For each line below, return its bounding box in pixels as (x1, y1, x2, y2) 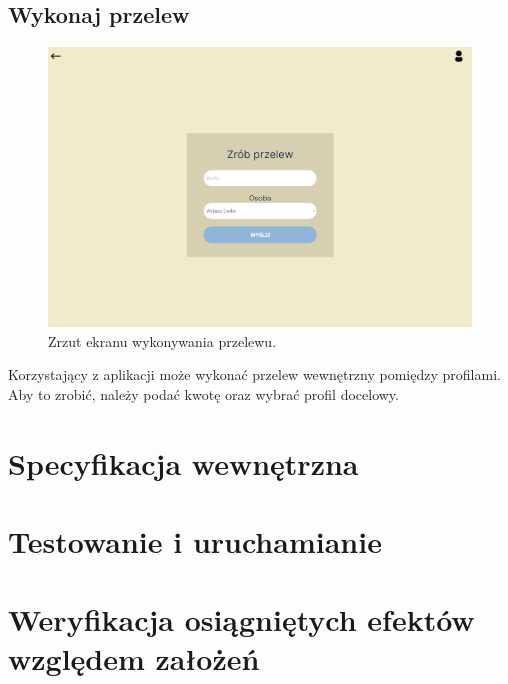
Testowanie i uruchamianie (8, 520, 382, 561)
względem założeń (8, 638, 260, 679)
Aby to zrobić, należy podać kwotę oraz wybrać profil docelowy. (8, 383, 399, 404)
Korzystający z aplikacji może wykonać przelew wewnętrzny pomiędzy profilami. (8, 364, 501, 385)
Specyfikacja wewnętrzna (8, 442, 359, 483)
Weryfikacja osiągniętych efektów (8, 599, 475, 640)
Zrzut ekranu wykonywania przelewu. (48, 330, 277, 351)
